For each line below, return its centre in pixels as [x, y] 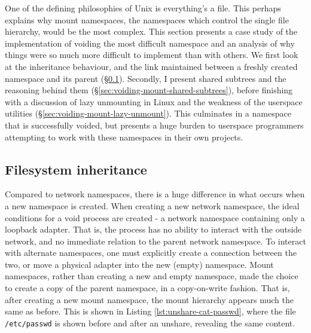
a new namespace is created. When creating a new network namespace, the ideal [152, 205]
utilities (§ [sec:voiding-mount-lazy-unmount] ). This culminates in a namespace [148, 113]
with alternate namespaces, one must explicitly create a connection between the [151, 253]
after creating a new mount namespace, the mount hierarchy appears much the [149, 299]
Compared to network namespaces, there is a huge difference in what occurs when [155, 194]
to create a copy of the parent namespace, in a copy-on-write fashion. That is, [147, 288]
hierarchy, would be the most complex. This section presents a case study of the [151, 31]
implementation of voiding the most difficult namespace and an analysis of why [150, 43]
